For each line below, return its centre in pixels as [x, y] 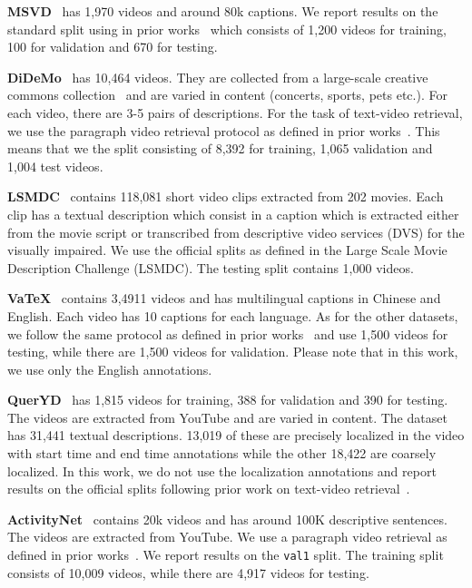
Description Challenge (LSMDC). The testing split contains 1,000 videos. [211, 267]
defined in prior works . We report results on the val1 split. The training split [226, 555]
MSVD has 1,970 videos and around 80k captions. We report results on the [223, 11]
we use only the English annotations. [110, 369]
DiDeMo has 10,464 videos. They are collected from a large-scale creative [218, 77]
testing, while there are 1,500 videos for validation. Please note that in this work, [233, 352]
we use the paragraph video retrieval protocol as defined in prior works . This [224, 130]
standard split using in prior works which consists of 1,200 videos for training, [227, 29]
